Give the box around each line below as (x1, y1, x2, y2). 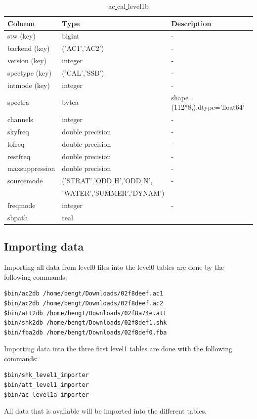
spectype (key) (7, 67, 52, 78)
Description (171, 18, 212, 28)
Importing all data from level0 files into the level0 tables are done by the (4, 262, 224, 272)
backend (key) (7, 43, 50, 53)
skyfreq (7, 126, 29, 136)
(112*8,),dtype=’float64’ (171, 102, 245, 112)
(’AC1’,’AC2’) (62, 43, 104, 53)
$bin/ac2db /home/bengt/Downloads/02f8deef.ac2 (4, 299, 164, 307)
